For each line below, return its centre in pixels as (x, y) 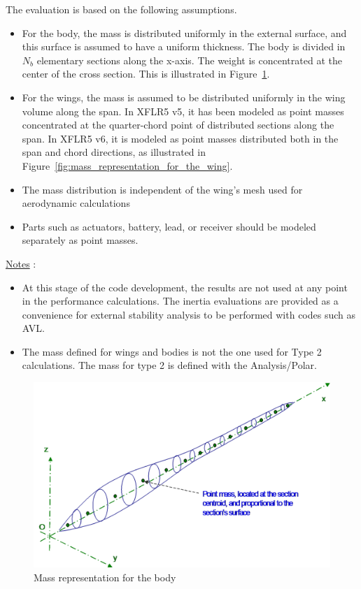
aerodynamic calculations (76, 203)
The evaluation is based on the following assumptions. (121, 9)
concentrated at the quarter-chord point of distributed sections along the (178, 125)
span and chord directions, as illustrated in (114, 152)
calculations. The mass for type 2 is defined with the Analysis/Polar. (169, 365)
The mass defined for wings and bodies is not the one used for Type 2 (172, 351)
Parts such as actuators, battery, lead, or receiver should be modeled (169, 226)
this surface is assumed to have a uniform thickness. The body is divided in (184, 46)
